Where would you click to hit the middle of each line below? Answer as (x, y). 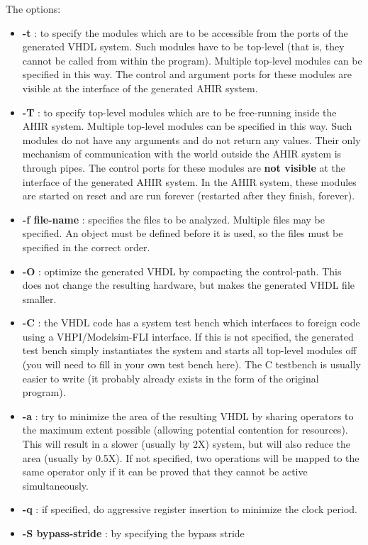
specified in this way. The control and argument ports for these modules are (187, 74)
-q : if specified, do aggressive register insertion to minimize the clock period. (190, 509)
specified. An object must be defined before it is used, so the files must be (183, 233)
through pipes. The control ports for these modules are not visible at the (184, 167)
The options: (33, 9)
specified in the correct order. (86, 247)
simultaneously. (55, 485)
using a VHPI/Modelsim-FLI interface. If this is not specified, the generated (188, 336)
